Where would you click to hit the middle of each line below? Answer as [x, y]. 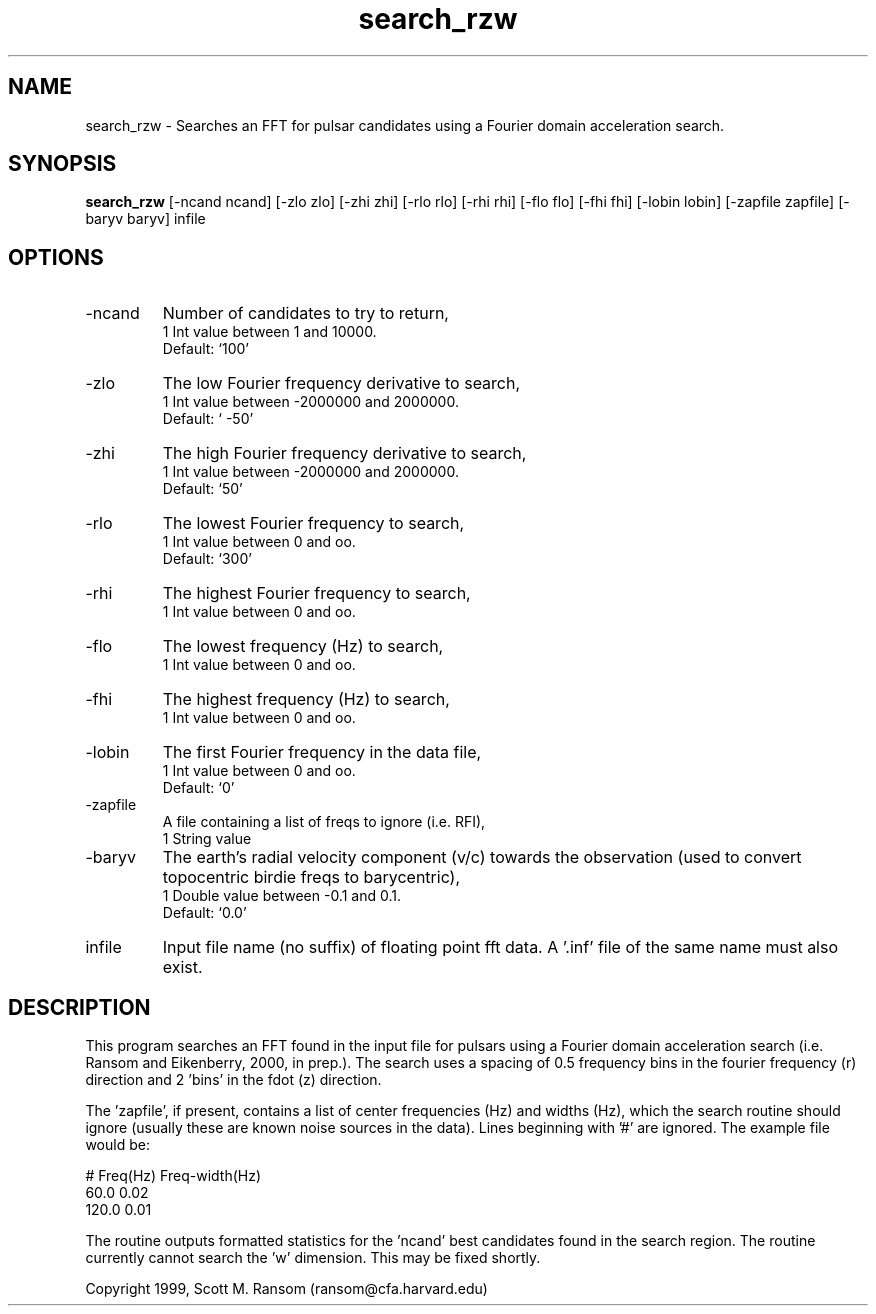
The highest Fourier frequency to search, [316, 593]
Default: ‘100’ [205, 349]
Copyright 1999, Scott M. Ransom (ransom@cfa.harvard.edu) [286, 1289]
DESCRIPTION [79, 1007]
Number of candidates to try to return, [305, 313]
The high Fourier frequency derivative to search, [344, 453]
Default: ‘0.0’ [204, 913]
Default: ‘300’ [207, 559]
